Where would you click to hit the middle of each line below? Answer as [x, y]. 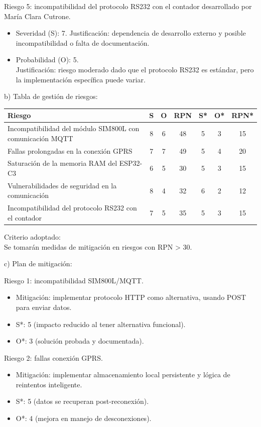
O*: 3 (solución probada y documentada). [80, 341]
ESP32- [131, 163]
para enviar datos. [44, 307]
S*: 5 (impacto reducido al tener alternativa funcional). [101, 324]
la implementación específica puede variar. [81, 79]
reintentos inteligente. [49, 384]
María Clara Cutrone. [37, 16]
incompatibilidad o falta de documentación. [83, 42]
